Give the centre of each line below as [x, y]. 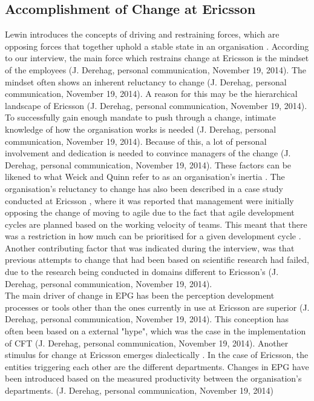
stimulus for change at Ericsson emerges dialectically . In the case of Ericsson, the [157, 355]
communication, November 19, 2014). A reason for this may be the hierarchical [151, 94]
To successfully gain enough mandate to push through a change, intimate [140, 117]
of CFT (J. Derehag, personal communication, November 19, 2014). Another [147, 343]
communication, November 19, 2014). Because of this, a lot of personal [136, 141]
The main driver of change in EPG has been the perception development [140, 295]
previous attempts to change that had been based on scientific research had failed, [157, 260]
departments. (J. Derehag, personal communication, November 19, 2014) [139, 390]
